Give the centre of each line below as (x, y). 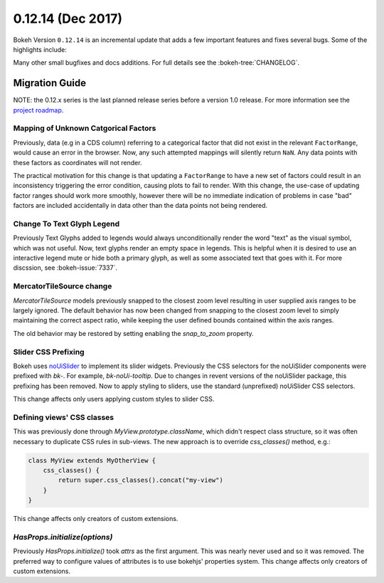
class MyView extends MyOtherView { (92, 460)
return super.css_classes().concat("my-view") (140, 480)
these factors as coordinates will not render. (78, 162)
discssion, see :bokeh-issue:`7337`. (65, 268)
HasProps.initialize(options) (63, 537)
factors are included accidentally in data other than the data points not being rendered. (140, 206)
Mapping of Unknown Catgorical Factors (85, 128)
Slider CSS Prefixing (49, 352)
